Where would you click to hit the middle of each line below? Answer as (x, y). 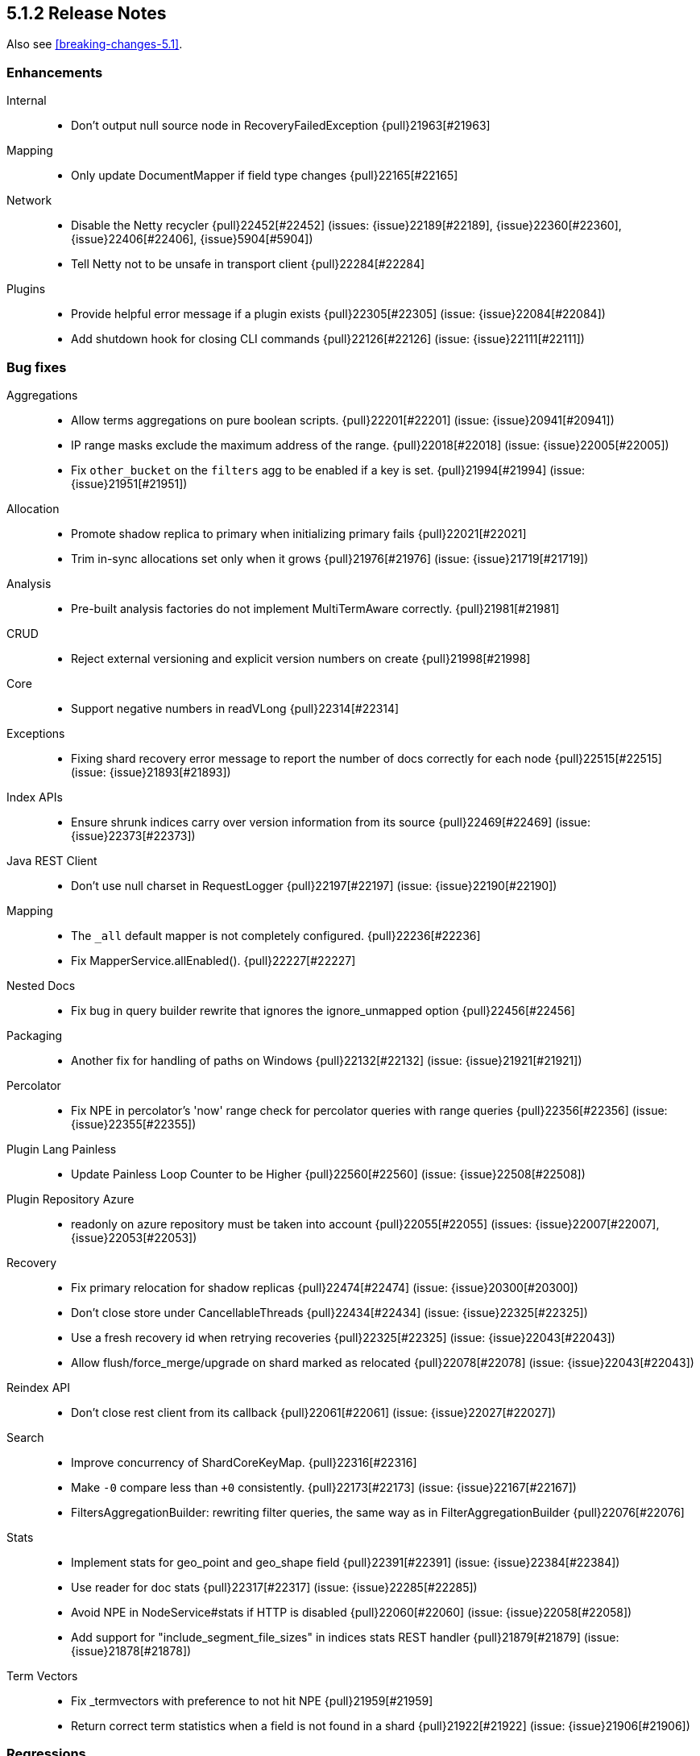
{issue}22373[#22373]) (133, 835)
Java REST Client (52, 860)
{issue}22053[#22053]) (134, 1237)
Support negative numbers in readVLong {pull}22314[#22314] (235, 708)
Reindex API (38, 1387)
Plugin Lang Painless (62, 1149)
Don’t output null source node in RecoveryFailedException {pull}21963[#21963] (281, 126)
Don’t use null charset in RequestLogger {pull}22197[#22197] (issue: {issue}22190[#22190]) (314, 885)
